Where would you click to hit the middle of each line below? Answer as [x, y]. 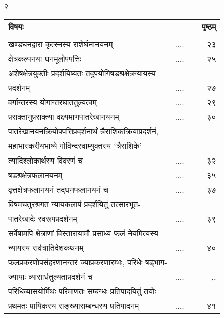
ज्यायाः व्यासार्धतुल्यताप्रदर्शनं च [50, 276]
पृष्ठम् [209, 26]
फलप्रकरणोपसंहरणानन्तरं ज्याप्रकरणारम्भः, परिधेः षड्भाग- [88, 262]
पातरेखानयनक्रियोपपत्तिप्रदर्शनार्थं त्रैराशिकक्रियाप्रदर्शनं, [83, 131]
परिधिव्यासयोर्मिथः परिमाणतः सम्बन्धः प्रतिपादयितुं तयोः [82, 291]
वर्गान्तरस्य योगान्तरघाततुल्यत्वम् [52, 102]
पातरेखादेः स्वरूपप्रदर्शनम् [43, 218]
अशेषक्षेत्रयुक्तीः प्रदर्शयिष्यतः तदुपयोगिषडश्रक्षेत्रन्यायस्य [82, 73]
